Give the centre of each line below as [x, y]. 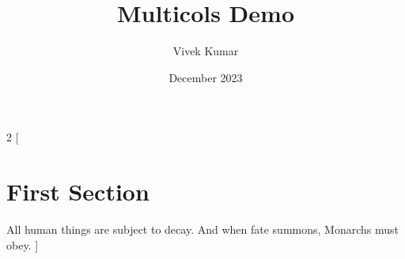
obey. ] [23, 244]
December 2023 [206, 77]
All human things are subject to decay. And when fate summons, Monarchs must [202, 229]
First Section [78, 191]
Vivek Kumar [206, 51]
